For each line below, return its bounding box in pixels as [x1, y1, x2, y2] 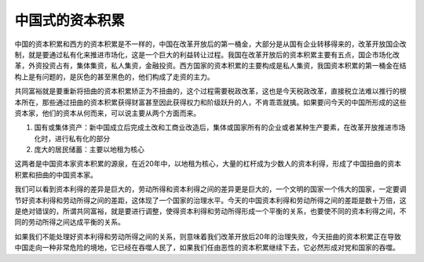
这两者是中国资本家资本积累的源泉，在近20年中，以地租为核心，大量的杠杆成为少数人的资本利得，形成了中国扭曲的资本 [14, 159, 402, 169]
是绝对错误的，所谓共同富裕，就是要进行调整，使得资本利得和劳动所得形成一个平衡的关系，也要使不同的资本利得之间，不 [14, 206, 407, 216]
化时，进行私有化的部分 [34, 133, 110, 143]
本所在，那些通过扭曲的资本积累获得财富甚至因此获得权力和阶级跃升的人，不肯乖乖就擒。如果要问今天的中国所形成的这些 [14, 97, 407, 107]
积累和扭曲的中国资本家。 [14, 169, 97, 180]
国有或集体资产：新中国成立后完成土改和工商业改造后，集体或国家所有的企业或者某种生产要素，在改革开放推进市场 [34, 122, 406, 133]
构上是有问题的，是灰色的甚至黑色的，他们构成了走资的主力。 [14, 71, 214, 82]
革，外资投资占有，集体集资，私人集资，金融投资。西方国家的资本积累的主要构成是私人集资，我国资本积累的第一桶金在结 [14, 61, 407, 71]
